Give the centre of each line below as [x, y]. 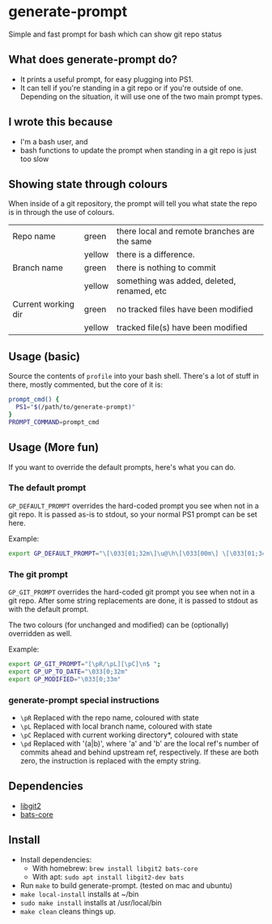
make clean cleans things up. [68, 911]
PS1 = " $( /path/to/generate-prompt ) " [76, 407]
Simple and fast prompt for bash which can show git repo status [115, 34]
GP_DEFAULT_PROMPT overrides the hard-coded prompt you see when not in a [134, 505]
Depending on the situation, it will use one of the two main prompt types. [141, 97]
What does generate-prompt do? [93, 60]
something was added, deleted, [176, 281]
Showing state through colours [88, 184]
